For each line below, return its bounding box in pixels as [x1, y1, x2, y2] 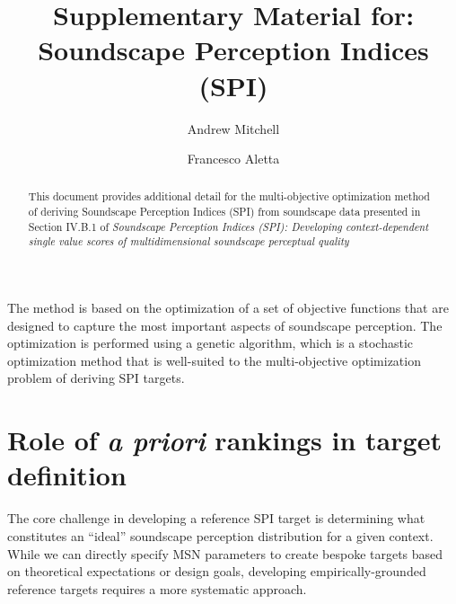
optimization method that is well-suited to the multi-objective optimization [7, 351, 421, 369]
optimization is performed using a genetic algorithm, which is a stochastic [7, 333, 413, 352]
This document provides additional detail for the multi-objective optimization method [28, 189, 430, 204]
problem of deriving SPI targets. [7, 369, 185, 387]
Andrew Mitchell [187, 119, 280, 138]
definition [7, 457, 127, 493]
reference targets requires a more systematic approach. [7, 579, 307, 598]
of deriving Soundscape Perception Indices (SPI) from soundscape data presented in [28, 204, 421, 219]
